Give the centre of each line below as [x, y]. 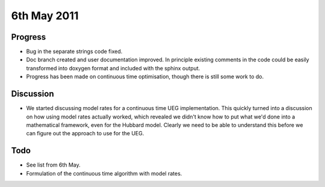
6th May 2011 [45, 16]
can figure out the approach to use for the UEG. [85, 133]
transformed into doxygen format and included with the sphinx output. [113, 68]
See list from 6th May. [53, 165]
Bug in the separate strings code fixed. [74, 52]
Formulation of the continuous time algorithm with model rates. [104, 173]
